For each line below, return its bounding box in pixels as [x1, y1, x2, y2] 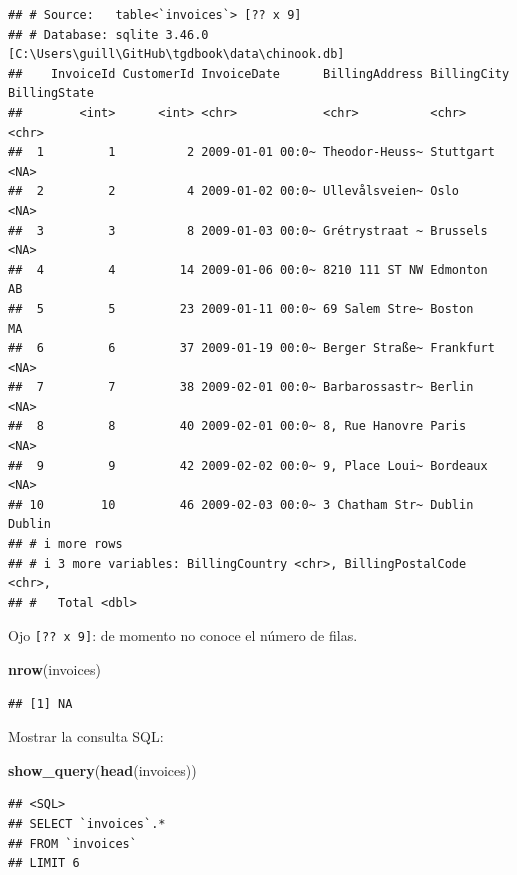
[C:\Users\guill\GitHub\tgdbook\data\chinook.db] [8, 47, 345, 62]
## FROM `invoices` [8, 836, 137, 851]
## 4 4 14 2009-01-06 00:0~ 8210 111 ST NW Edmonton [8, 262, 488, 277]
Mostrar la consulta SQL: [8, 726, 164, 747]
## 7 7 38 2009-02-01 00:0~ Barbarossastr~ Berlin [8, 380, 474, 395]
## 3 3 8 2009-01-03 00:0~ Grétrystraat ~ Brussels [8, 223, 488, 238]
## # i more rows [8, 537, 123, 552]
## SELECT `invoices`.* [8, 817, 166, 832]
